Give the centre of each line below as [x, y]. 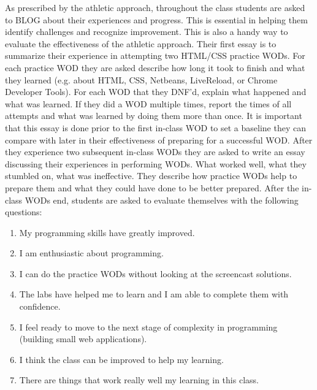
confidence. [40, 306]
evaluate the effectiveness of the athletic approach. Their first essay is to [141, 43]
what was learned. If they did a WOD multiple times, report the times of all [148, 103]
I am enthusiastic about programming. [91, 253]
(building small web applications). [83, 339]
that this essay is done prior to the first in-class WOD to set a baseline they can [155, 127]
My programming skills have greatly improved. [107, 232]
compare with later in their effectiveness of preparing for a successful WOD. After [159, 140]
